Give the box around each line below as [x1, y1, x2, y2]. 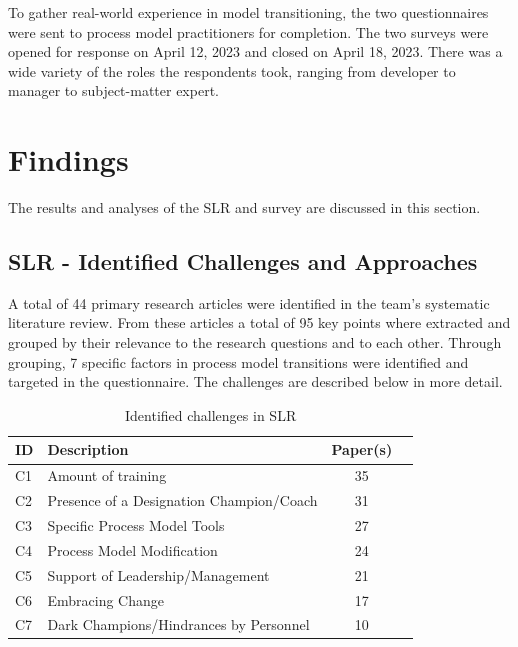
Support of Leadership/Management [47, 564, 270, 585]
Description [47, 439, 129, 460]
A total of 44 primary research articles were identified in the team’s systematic [8, 292, 490, 313]
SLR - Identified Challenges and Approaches [8, 246, 478, 277]
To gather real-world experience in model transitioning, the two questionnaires [8, 2, 489, 22]
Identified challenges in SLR [125, 404, 297, 425]
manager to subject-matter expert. [8, 80, 219, 101]
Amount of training [47, 465, 167, 486]
